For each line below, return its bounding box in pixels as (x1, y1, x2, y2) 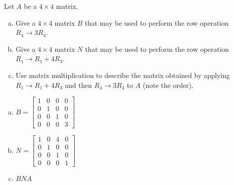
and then (65, 79, 92, 90)
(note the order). (142, 79, 193, 90)
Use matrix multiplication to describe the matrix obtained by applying (15, 70, 230, 80)
